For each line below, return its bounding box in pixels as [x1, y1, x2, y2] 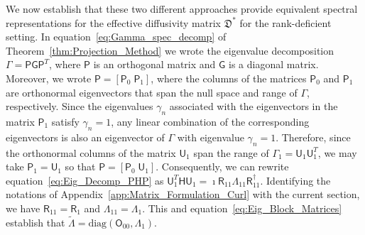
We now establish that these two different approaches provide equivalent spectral [6, 1, 358, 16]
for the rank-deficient [239, 15, 332, 30]
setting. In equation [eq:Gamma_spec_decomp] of [6, 29, 227, 44]
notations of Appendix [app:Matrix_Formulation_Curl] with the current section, [6, 187, 360, 202]
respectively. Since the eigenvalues [6, 99, 153, 114]
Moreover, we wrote [6, 70, 92, 85]
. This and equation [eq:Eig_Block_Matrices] [142, 200, 342, 215]
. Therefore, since [276, 129, 351, 144]
